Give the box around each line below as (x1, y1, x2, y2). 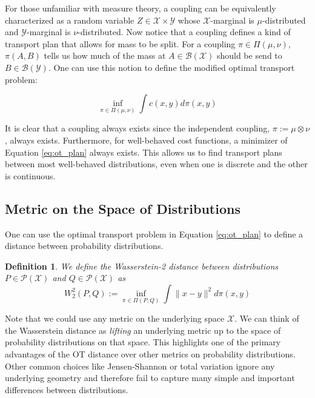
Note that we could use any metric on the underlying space (5, 312, 225, 325)
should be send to (216, 49, 282, 62)
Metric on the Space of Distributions (5, 199, 240, 217)
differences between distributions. (5, 383, 128, 396)
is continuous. (5, 169, 56, 182)
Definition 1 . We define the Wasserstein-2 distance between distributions (5, 259, 279, 272)
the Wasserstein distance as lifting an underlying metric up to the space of (5, 323, 281, 336)
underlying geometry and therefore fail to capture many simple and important (5, 371, 295, 384)
